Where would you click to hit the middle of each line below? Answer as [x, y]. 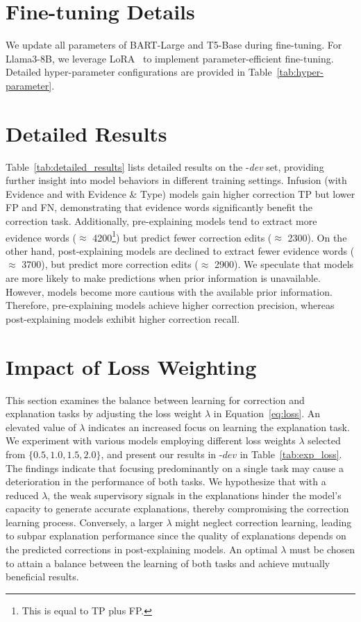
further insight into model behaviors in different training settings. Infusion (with [176, 180]
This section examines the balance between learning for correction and [155, 400]
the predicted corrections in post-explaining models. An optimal [142, 549]
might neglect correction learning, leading [263, 522]
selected [324, 440]
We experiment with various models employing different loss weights [151, 440]
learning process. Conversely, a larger [84, 522]
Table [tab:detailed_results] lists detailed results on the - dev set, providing [165, 166]
